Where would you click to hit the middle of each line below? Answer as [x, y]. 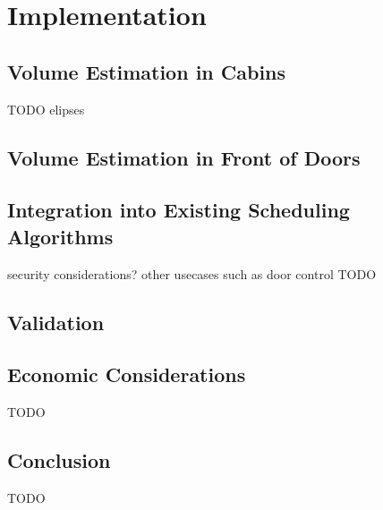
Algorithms [60, 236]
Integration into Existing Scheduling [179, 210]
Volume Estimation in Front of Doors [184, 157]
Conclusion [59, 460]
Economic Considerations [127, 374]
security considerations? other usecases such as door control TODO [192, 273]
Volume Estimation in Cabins [147, 71]
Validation [56, 322]
